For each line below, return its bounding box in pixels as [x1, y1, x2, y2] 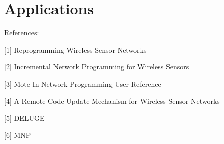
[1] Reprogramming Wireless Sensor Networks [4, 44, 147, 55]
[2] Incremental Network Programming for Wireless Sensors [4, 61, 189, 72]
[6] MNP [4, 129, 31, 140]
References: [4, 27, 39, 38]
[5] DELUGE [4, 113, 45, 123]
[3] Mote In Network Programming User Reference [4, 78, 161, 89]
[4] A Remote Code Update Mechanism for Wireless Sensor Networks [4, 95, 220, 106]
